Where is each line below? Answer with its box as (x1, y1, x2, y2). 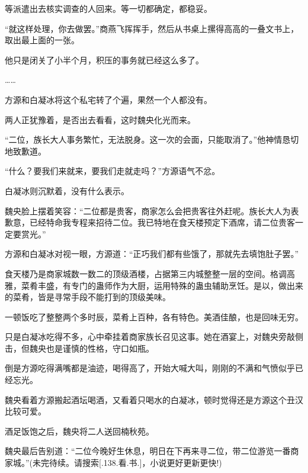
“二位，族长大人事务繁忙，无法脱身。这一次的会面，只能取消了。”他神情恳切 (5, 133, 299, 146)
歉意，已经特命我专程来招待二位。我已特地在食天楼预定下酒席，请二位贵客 (5, 216, 295, 229)
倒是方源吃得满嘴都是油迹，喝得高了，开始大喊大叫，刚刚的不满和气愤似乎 (5, 362, 295, 374)
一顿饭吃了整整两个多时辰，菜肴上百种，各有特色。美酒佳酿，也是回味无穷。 (5, 310, 303, 323)
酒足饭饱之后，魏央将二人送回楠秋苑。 (5, 424, 154, 437)
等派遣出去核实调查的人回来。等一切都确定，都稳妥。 (5, 2, 212, 14)
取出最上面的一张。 (5, 34, 79, 46)
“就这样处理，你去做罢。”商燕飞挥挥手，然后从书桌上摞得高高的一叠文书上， (5, 22, 299, 34)
